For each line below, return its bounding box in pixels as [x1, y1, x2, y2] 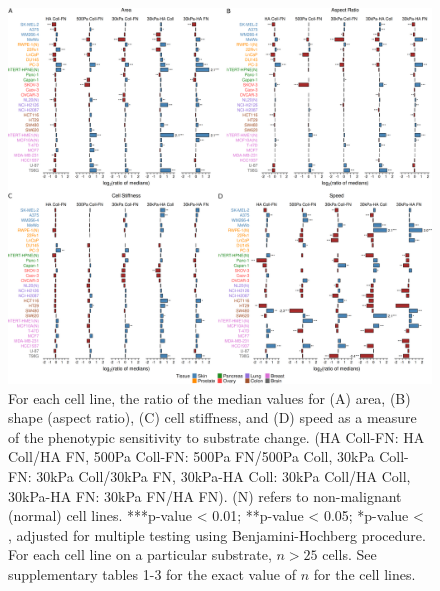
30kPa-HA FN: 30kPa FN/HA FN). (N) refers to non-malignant [8, 485, 402, 506]
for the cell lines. [313, 563, 416, 584]
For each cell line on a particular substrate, [8, 544, 272, 565]
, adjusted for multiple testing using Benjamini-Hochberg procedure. [8, 524, 426, 545]
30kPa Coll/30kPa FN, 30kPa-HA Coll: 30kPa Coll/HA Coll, [36, 465, 411, 486]
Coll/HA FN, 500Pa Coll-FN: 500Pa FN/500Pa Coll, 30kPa [8, 446, 375, 467]
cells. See [322, 544, 377, 565]
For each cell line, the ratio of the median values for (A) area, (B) [8, 387, 411, 408]
